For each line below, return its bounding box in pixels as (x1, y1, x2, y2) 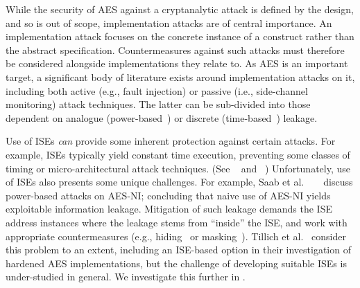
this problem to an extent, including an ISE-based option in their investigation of (6, 242, 351, 257)
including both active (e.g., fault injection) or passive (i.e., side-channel (6, 83, 308, 98)
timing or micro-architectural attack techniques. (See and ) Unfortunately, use (6, 161, 350, 175)
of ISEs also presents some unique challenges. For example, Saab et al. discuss (6, 174, 353, 189)
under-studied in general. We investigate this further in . (6, 269, 246, 284)
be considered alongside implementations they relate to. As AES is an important (6, 56, 348, 71)
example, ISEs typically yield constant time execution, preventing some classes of (6, 147, 350, 161)
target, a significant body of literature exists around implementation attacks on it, (6, 69, 355, 84)
